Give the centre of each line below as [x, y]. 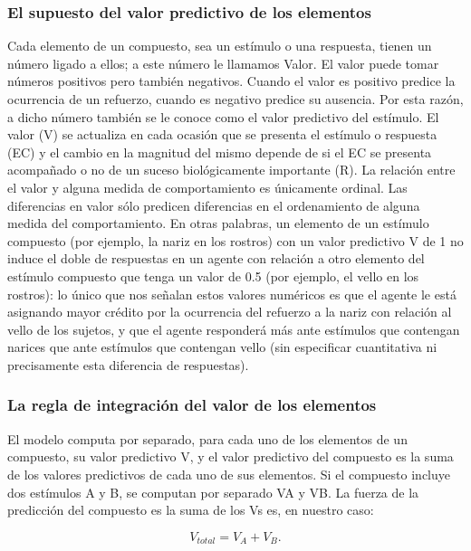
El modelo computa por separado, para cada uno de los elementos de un [207, 438]
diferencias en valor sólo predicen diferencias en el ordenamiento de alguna [214, 205]
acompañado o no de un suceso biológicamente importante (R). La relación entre [231, 170]
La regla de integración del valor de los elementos [192, 405]
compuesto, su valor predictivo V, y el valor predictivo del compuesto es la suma [231, 456]
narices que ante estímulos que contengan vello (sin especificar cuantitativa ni [222, 347]
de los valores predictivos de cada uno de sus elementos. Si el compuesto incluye [229, 474]
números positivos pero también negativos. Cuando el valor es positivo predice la [231, 81]
